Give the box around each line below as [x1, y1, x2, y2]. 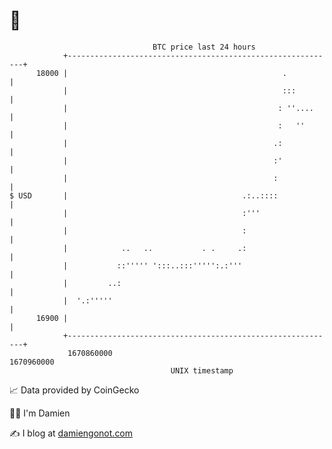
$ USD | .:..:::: [9, 190, 279, 201]
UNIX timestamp [170, 365, 234, 376]
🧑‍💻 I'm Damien [9, 407, 71, 419]
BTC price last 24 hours [152, 42, 256, 52]
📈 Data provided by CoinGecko [9, 384, 140, 396]
